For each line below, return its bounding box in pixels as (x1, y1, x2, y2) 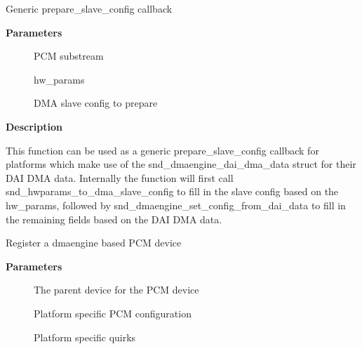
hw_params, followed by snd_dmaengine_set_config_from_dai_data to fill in (6, 197, 346, 212)
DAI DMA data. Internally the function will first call (6, 170, 234, 185)
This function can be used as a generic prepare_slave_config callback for (6, 143, 319, 157)
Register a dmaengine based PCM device (6, 235, 182, 250)
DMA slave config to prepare (34, 96, 158, 110)
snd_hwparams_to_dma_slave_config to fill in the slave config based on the (6, 184, 339, 199)
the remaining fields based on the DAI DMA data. (6, 211, 222, 226)
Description (6, 119, 63, 133)
